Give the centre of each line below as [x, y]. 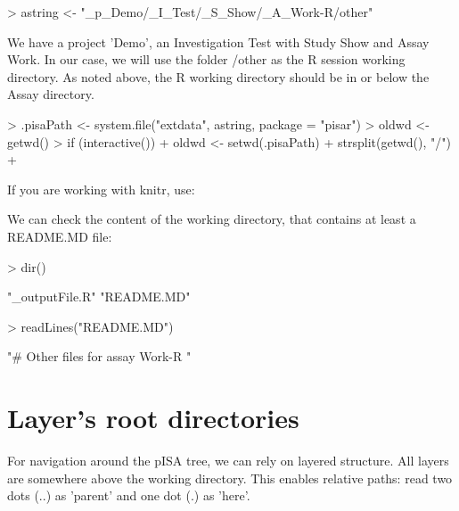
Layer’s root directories [153, 418]
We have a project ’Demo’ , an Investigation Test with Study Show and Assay [218, 41]
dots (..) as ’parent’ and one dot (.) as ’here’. [129, 495]
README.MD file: [60, 236]
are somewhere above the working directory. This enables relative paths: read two [230, 478]
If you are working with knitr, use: [101, 189]
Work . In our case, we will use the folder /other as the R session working [206, 59]
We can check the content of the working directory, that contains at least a [212, 219]
